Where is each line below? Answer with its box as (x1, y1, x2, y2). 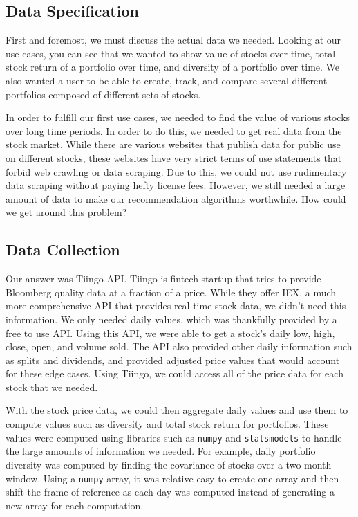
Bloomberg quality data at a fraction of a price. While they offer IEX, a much (6, 284, 337, 299)
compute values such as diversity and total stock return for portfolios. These (6, 417, 329, 431)
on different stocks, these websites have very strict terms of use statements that (6, 150, 342, 165)
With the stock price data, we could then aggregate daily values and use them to (6, 403, 348, 417)
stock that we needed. (6, 379, 98, 394)
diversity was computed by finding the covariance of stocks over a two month (6, 457, 332, 471)
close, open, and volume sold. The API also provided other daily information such (6, 339, 352, 354)
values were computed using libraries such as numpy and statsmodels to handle (6, 430, 342, 444)
